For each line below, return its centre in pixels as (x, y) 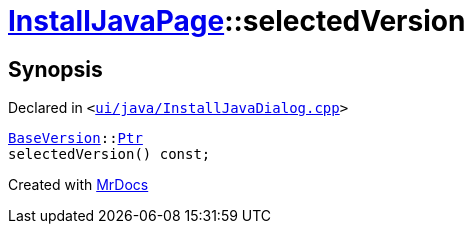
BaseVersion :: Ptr (75, 138)
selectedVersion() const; (109, 154)
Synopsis (55, 69)
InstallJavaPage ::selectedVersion (237, 21)
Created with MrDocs (78, 185)
